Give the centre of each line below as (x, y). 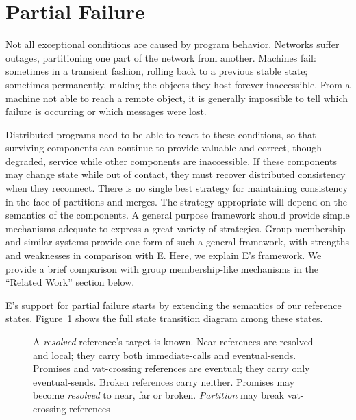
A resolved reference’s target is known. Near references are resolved (173, 341)
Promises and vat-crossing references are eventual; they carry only (171, 368)
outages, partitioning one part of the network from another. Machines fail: (161, 57)
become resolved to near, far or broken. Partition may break (159, 395)
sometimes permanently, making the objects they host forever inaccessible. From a (178, 84)
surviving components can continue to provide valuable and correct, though (164, 148)
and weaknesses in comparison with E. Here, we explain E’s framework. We (164, 255)
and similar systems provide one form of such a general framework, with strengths (178, 242)
